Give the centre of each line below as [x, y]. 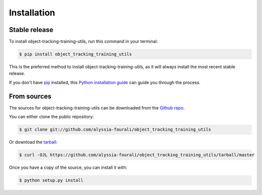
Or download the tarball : [33, 142]
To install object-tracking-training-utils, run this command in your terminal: [83, 42]
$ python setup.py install [51, 180]
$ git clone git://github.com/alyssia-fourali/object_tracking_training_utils [115, 130]
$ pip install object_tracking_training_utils [75, 54]
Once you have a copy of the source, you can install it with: [68, 167]
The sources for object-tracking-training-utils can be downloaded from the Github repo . [97, 108]
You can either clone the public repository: [51, 117]
